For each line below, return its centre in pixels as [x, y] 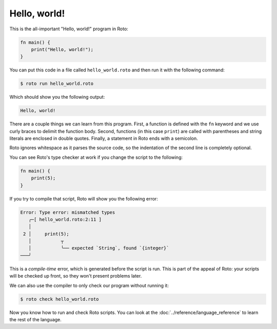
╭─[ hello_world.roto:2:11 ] [65, 219]
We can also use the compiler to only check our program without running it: [89, 285]
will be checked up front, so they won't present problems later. [76, 276]
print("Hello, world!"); [62, 49]
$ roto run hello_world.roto [57, 84]
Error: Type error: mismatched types [68, 212]
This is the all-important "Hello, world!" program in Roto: [69, 29]
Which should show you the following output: [57, 97]
